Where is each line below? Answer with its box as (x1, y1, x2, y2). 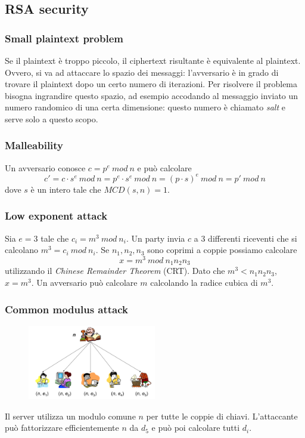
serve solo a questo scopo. (5, 112, 98, 125)
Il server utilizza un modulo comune (5, 409, 136, 422)
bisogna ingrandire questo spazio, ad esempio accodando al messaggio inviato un (5, 89, 298, 101)
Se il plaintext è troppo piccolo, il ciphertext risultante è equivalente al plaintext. (5, 54, 301, 66)
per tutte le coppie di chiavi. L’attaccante (146, 409, 298, 422)
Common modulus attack (5, 301, 129, 316)
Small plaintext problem (5, 30, 123, 45)
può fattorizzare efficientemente (5, 421, 119, 434)
